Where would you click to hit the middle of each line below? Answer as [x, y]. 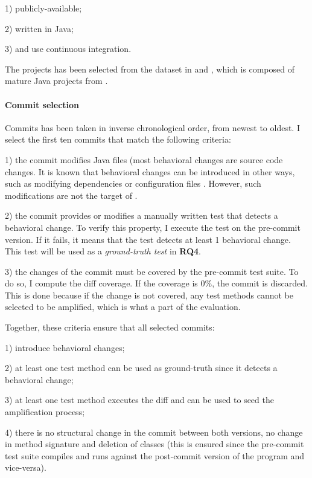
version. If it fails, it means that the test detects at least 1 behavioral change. [148, 239]
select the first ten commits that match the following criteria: [118, 139]
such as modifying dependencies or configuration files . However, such [133, 183]
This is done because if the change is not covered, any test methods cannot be [149, 295]
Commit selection [42, 104]
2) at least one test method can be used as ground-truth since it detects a [141, 368]
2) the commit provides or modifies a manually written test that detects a [142, 215]
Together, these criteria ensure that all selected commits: [110, 327]
